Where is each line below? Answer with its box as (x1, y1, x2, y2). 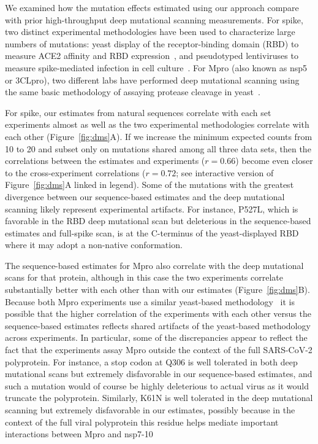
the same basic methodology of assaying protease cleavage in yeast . (5, 85, 260, 98)
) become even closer (235, 154, 313, 167)
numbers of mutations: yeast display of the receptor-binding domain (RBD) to (5, 37, 299, 50)
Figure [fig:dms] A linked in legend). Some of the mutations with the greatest (5, 178, 294, 191)
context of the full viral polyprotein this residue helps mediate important (5, 415, 279, 428)
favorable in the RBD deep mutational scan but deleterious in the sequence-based (5, 214, 311, 227)
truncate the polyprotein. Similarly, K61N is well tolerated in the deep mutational (5, 391, 313, 404)
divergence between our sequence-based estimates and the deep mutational (5, 190, 285, 203)
